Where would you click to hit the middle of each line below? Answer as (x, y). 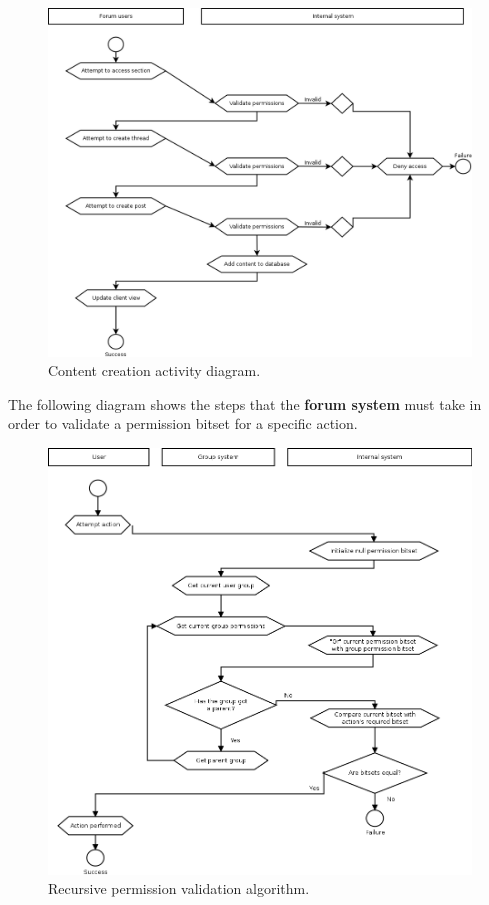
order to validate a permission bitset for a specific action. (183, 423)
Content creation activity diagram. (154, 370)
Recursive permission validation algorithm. (179, 888)
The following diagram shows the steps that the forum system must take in (245, 403)
